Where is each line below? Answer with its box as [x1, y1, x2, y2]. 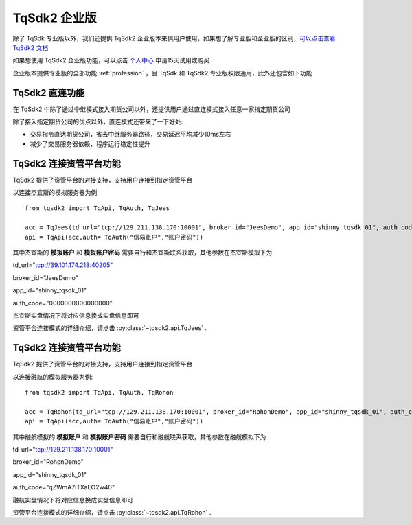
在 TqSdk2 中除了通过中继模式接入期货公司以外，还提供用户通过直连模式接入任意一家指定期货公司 [12, 105, 291, 113]
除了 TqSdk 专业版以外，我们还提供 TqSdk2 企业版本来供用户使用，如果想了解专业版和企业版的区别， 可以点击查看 [12, 34, 336, 43]
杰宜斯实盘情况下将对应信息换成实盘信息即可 [12, 312, 139, 319]
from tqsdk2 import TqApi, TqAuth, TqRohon [25, 388, 174, 397]
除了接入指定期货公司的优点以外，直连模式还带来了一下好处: [12, 117, 183, 126]
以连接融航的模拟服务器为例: [12, 373, 93, 381]
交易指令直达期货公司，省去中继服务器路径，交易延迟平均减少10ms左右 [30, 130, 231, 139]
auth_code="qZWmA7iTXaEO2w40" [12, 483, 115, 491]
